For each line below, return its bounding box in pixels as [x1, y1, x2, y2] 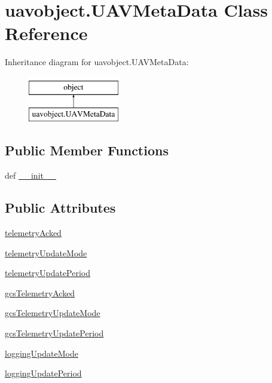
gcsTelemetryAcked [5, 286, 75, 299]
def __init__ [5, 169, 56, 182]
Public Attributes [5, 198, 116, 217]
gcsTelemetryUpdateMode [5, 307, 100, 319]
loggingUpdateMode [5, 347, 78, 359]
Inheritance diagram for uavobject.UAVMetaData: [5, 56, 189, 68]
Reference [5, 21, 88, 45]
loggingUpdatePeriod [5, 367, 82, 379]
